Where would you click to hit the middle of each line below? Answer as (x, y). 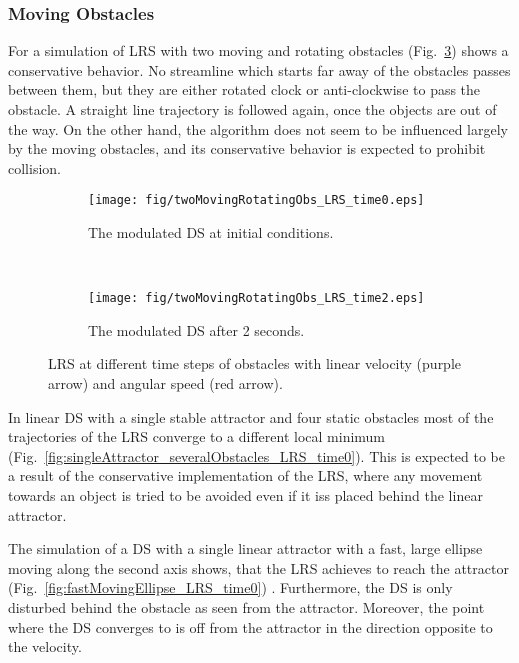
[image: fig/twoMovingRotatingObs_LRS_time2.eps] (256, 298)
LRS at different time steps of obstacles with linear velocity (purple (255, 363)
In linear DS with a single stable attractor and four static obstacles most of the (251, 416)
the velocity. (45, 646)
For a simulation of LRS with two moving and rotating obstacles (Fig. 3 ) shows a (258, 50)
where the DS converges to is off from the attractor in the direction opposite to (250, 626)
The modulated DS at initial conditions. (211, 232)
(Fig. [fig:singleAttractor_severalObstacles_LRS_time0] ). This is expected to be (256, 455)
